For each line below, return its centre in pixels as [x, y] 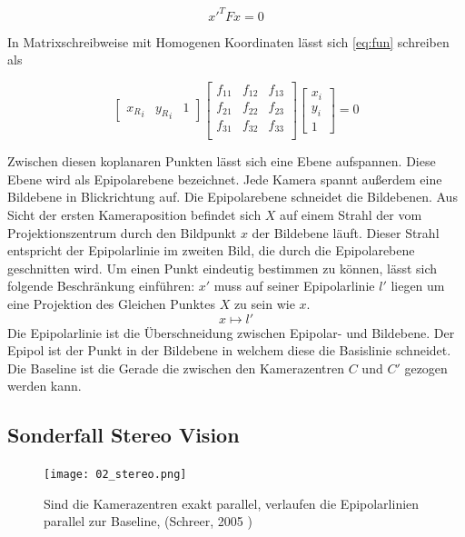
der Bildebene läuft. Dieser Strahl [346, 232]
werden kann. [45, 386]
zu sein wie [264, 303]
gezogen [426, 368]
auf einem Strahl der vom [351, 214]
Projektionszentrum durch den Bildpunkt [122, 232]
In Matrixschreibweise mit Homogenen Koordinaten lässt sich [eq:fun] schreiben [228, 41]
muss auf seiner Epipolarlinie [294, 286]
